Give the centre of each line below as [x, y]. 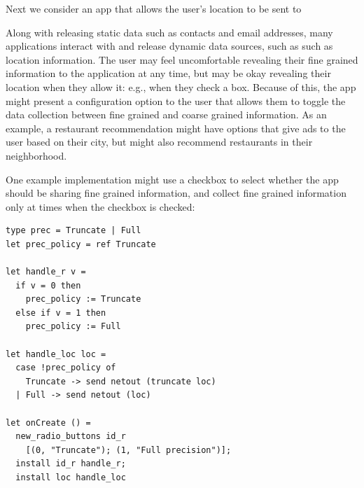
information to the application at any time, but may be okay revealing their [168, 73]
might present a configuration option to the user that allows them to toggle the [176, 100]
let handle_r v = [46, 272]
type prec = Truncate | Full [73, 231]
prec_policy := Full [73, 327]
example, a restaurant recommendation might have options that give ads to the [176, 128]
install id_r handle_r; [71, 464]
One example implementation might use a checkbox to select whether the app [172, 179]
